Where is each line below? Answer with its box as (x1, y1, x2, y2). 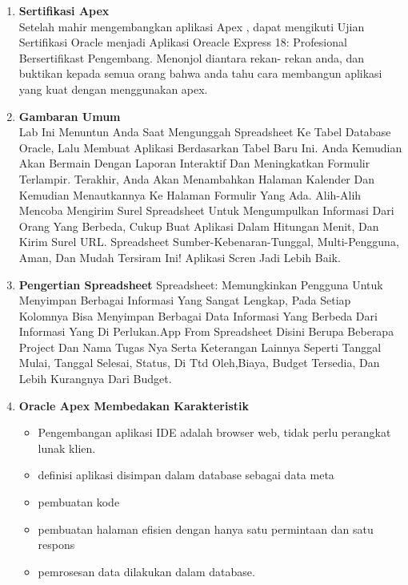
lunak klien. (38, 439, 96, 456)
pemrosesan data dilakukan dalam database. (38, 563, 255, 579)
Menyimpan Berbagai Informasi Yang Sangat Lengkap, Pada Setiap (18, 292, 351, 309)
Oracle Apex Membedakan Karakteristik (18, 397, 250, 414)
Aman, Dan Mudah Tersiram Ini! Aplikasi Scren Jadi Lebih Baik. (18, 248, 341, 265)
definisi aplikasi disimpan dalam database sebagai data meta (38, 466, 334, 483)
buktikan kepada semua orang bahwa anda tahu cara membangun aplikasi (18, 65, 382, 82)
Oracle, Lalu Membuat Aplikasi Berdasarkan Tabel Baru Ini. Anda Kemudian (18, 139, 402, 155)
